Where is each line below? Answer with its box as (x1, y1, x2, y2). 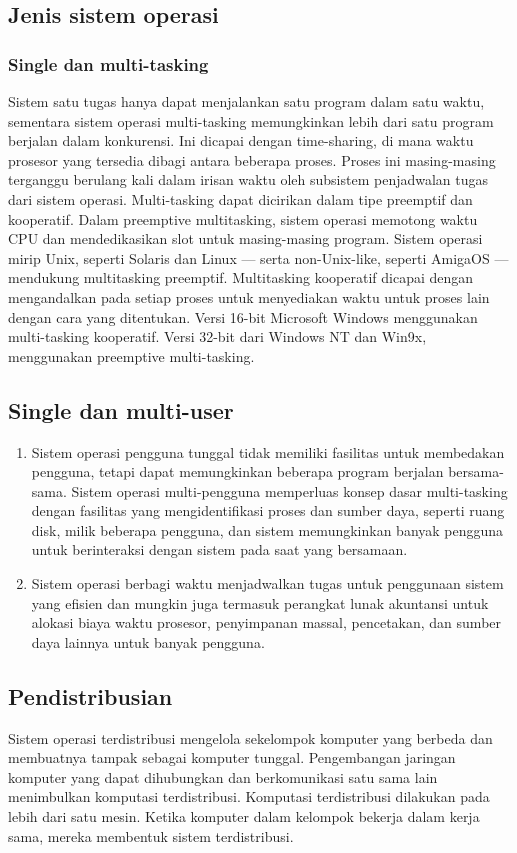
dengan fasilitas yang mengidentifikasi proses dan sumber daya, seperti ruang (31, 500, 505, 521)
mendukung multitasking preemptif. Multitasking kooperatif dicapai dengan (8, 267, 474, 288)
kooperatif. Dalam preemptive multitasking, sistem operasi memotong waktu (8, 208, 478, 229)
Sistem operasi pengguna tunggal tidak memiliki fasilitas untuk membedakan (31, 441, 505, 462)
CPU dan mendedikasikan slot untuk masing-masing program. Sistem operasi (8, 228, 483, 249)
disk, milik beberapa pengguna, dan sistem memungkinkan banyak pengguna (31, 519, 504, 540)
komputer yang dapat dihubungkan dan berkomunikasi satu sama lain (8, 766, 438, 787)
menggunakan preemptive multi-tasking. (8, 345, 255, 366)
